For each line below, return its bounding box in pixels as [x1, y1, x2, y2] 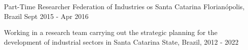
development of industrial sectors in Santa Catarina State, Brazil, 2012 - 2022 [4, 36, 239, 47]
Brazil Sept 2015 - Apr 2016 [4, 11, 89, 21]
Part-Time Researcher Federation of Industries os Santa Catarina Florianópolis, [4, 1, 245, 11]
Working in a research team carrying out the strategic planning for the [4, 27, 217, 37]
